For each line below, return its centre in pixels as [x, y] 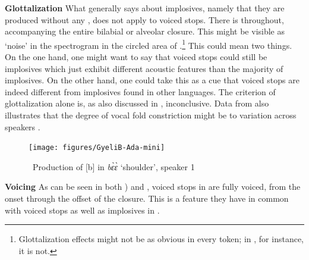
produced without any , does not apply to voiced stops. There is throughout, [144, 19]
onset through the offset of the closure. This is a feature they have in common [147, 198]
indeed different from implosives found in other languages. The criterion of [140, 91]
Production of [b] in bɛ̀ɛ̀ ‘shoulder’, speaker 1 [113, 166]
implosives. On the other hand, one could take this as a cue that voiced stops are [152, 80]
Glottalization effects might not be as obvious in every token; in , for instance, [161, 239]
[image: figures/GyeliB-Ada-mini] [97, 148]
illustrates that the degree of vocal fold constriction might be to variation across [151, 115]
